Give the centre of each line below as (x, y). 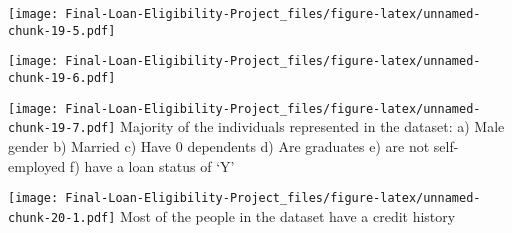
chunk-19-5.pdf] (62, 30)
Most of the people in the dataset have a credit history (288, 215)
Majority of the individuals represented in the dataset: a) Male (312, 126)
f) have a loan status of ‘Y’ (152, 165)
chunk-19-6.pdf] (62, 77)
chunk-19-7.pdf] (62, 128)
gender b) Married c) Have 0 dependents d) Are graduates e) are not (219, 145)
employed (37, 165)
